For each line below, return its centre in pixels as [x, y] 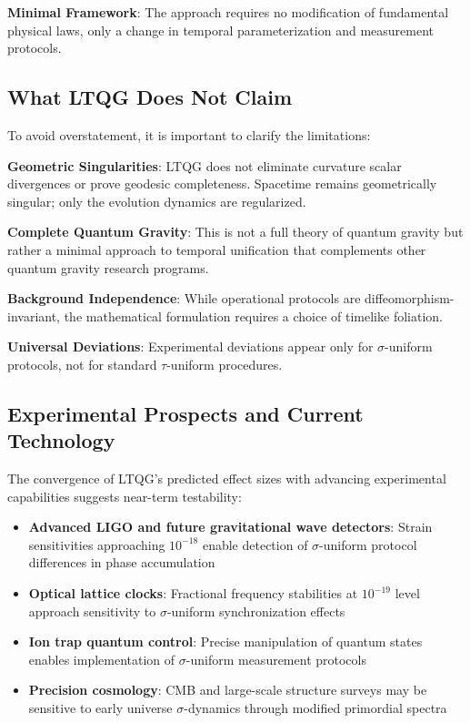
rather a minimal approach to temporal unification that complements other [217, 249]
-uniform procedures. [225, 364]
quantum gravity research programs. [108, 267]
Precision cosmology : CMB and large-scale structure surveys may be [228, 690]
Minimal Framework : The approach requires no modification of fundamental [228, 12]
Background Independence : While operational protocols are [184, 298]
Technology [61, 440]
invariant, [34, 316]
